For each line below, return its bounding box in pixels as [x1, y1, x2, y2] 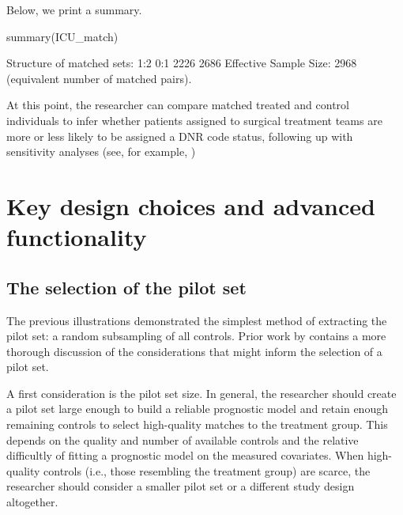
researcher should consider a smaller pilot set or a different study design [6, 478, 355, 494]
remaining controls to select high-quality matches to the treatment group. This [6, 416, 388, 433]
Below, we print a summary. [6, 2, 142, 17]
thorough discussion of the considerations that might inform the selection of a [6, 343, 382, 359]
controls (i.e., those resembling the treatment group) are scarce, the [43, 462, 371, 479]
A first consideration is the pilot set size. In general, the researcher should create [6, 384, 397, 401]
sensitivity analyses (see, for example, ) [6, 143, 196, 160]
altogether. [6, 494, 58, 510]
